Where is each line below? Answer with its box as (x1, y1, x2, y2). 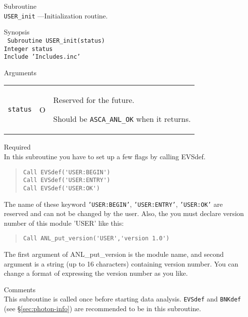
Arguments (4, 67, 37, 77)
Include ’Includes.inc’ (4, 53, 81, 61)
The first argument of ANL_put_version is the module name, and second (4, 249, 224, 259)
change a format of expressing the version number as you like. (4, 268, 188, 278)
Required (4, 142, 31, 152)
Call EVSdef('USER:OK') (23, 184, 100, 192)
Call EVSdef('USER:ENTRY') (23, 177, 110, 184)
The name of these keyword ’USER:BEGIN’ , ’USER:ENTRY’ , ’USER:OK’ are (4, 199, 223, 209)
